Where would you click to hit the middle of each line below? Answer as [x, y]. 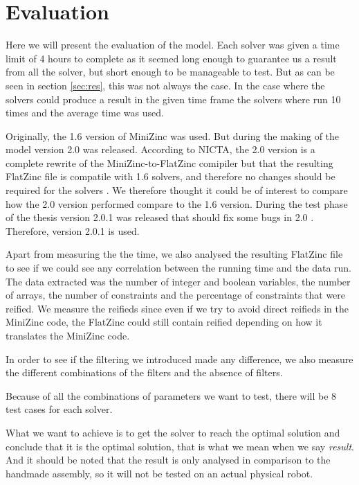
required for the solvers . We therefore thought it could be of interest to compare [177, 190]
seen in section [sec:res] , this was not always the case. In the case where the [165, 85]
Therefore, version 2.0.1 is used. [73, 230]
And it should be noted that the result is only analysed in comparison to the [168, 460]
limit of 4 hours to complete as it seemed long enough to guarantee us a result [171, 58]
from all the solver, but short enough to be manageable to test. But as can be [170, 72]
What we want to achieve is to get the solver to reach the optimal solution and [173, 432]
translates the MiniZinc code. [68, 335]
